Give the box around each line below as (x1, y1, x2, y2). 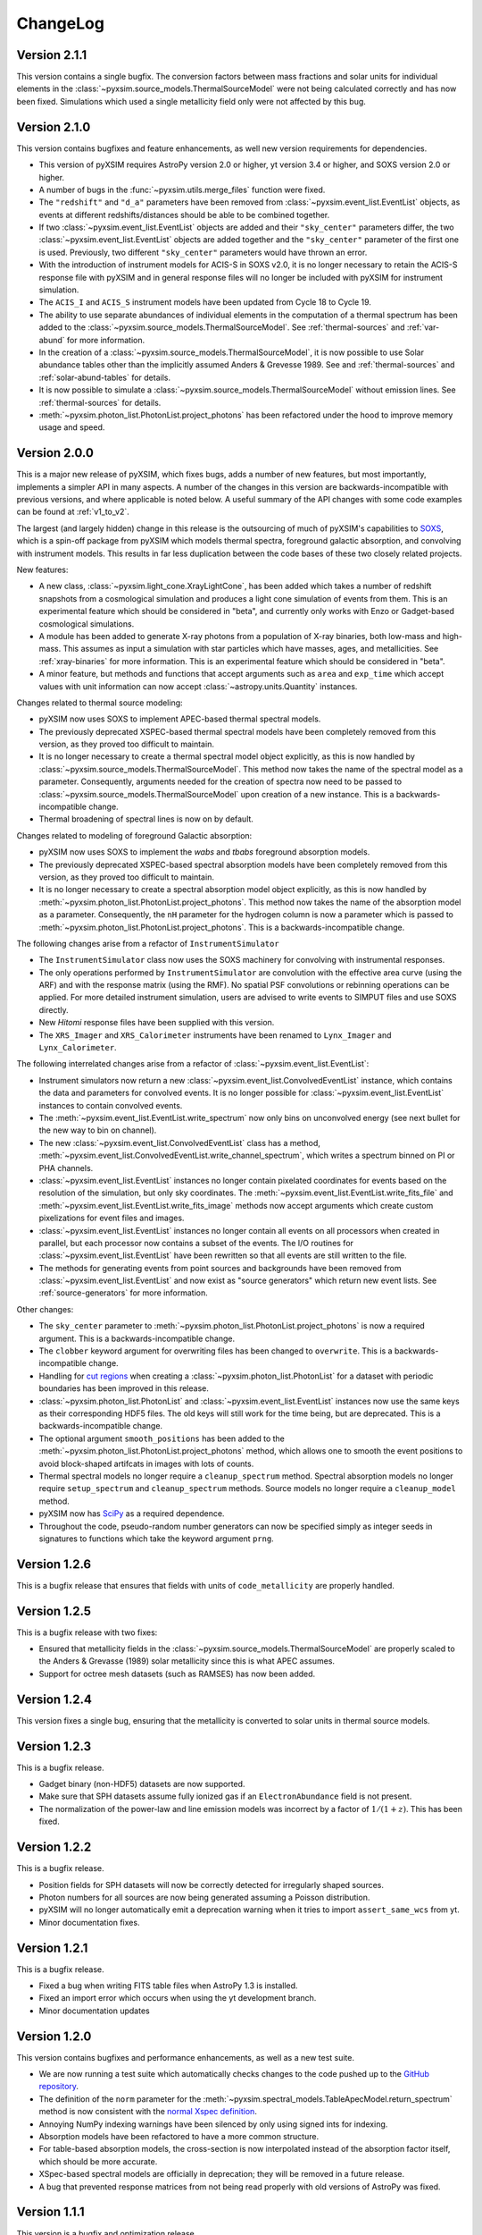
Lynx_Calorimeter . (38, 1042, 117, 1053)
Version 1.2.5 (16, 1603, 92, 1618)
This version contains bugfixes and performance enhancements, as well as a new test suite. (16, 2052, 355, 2062)
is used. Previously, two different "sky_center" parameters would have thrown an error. (38, 247, 368, 257)
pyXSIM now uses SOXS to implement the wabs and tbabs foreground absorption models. (38, 847, 370, 857)
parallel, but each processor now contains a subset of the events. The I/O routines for (38, 1237, 354, 1248)
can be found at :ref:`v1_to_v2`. (16, 506, 129, 518)
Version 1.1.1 (16, 2205, 85, 2220)
